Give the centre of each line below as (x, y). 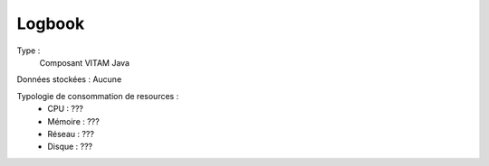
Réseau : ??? (71, 134)
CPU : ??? (65, 109)
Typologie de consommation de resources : (98, 96)
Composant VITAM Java (85, 62)
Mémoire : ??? (73, 121)
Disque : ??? (70, 147)
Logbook (51, 23)
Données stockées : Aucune (69, 79)
